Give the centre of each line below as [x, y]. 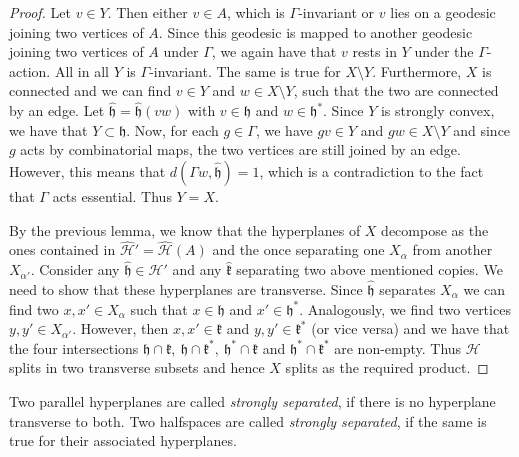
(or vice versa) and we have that [410, 328]
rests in [374, 51]
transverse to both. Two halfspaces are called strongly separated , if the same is [248, 420]
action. [30, 70]
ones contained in [62, 249]
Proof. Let [40, 12]
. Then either [147, 12]
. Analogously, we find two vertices [405, 308]
